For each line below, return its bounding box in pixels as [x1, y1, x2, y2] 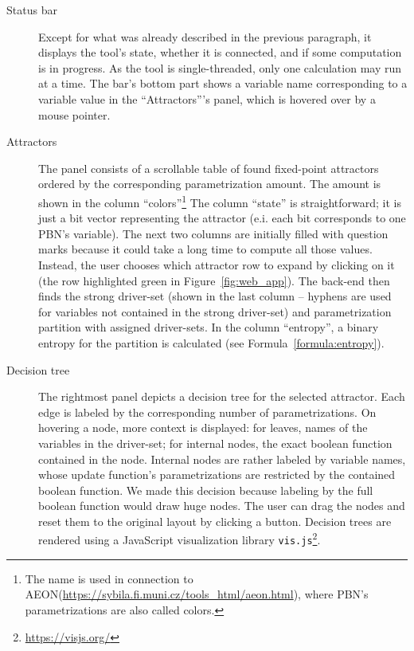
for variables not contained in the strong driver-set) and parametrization [38, 303, 392, 320]
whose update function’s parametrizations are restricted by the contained [38, 466, 396, 483]
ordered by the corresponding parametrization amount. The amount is [38, 175, 381, 192]
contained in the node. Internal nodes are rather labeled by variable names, [38, 450, 406, 467]
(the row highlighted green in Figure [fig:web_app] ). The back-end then [38, 272, 390, 288]
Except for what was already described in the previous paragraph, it [38, 28, 372, 45]
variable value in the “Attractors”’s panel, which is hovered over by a [38, 90, 376, 107]
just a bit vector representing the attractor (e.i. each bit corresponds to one [38, 210, 406, 226]
